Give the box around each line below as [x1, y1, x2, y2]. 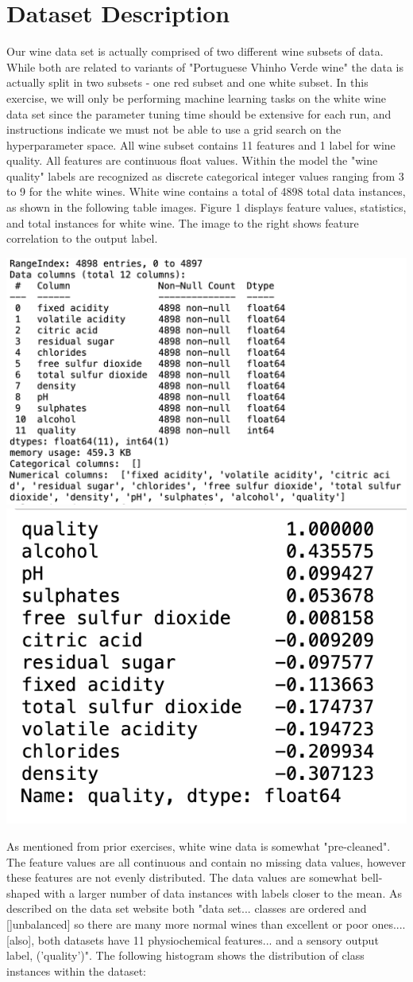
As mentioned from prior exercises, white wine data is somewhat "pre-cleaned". [6, 838, 391, 855]
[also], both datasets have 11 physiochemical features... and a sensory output [6, 931, 379, 948]
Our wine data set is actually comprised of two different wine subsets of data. [6, 43, 384, 60]
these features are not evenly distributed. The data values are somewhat [6, 869, 357, 886]
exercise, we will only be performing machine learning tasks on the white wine [6, 89, 386, 106]
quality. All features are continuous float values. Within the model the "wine [6, 152, 378, 169]
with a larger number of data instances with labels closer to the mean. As [44, 884, 402, 901]
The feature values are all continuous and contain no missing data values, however [6, 853, 406, 870]
